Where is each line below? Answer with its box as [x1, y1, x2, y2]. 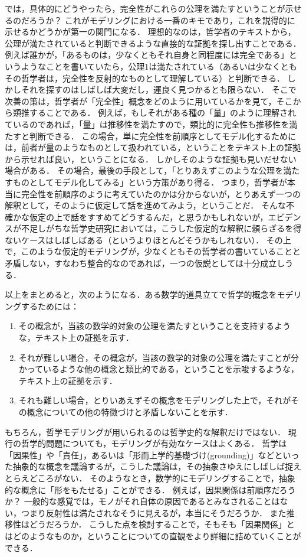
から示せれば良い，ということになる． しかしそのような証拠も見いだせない [5, 152, 297, 165]
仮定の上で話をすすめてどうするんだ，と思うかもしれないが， [29, 210, 268, 223]
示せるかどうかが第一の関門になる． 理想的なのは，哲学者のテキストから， [5, 25, 296, 38]
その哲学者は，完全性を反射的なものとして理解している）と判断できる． [5, 71, 285, 84]
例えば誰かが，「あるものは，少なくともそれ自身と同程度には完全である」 [5, 48, 289, 61]
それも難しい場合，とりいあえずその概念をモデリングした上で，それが [18, 394, 291, 406]
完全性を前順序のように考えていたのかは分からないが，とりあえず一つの [21, 187, 301, 200]
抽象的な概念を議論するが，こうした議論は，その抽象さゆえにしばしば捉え [12, 460, 302, 473]
